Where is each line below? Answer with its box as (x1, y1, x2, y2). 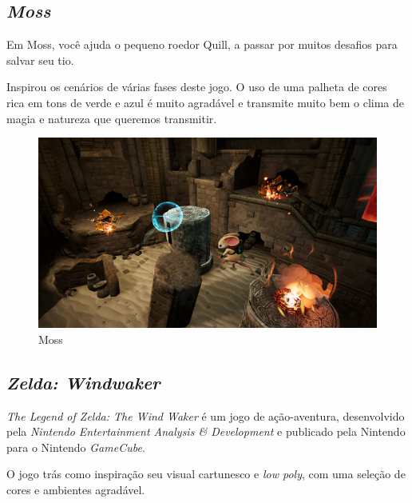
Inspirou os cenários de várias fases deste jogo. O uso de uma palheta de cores (6, 78, 387, 95)
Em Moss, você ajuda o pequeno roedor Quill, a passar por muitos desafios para (6, 36, 398, 53)
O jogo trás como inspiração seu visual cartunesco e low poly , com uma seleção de (6, 465, 406, 482)
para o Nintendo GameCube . (6, 438, 145, 455)
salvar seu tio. (6, 51, 74, 68)
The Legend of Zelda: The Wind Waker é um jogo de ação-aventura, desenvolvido (6, 407, 405, 424)
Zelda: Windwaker (6, 369, 160, 394)
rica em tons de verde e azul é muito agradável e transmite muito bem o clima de (6, 94, 404, 110)
